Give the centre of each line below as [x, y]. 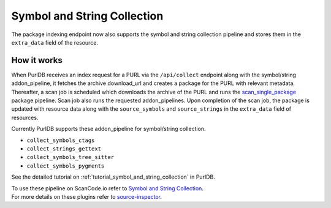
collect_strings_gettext [64, 149]
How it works [37, 60]
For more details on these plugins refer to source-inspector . [87, 196]
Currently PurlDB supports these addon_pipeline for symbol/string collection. [108, 129]
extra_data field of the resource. [55, 42]
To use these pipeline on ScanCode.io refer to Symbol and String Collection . [107, 188]
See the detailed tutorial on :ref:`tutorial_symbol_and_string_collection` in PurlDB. [113, 177]
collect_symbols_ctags [61, 140]
